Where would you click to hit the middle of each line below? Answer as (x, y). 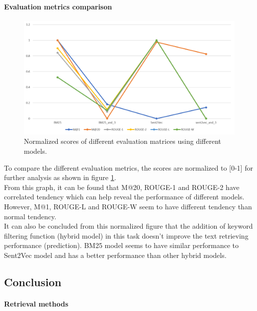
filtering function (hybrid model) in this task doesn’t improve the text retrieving (126, 235)
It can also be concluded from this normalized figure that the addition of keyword (128, 226)
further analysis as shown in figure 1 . (60, 177)
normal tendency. (30, 216)
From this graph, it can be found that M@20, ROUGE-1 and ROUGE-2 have (122, 187)
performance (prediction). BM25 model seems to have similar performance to (121, 245)
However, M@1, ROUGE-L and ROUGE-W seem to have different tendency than (128, 206)
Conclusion (33, 281)
